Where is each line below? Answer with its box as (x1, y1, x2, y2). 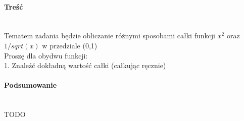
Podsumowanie (4, 80, 57, 90)
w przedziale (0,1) (42, 40, 97, 50)
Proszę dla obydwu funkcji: (4, 50, 88, 60)
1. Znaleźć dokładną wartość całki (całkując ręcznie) (4, 60, 166, 71)
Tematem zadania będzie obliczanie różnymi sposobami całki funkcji (4, 30, 215, 41)
